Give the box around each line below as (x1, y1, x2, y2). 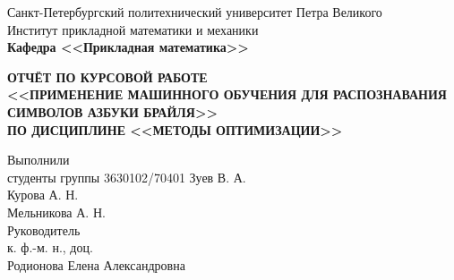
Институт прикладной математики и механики (7, 20, 259, 38)
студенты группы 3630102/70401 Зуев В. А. (7, 167, 246, 186)
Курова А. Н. (7, 185, 79, 204)
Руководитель (7, 220, 81, 239)
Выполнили (7, 150, 70, 169)
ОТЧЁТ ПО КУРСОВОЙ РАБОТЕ (7, 67, 208, 86)
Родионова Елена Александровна (7, 255, 185, 274)
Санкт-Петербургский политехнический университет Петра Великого (7, 3, 382, 21)
